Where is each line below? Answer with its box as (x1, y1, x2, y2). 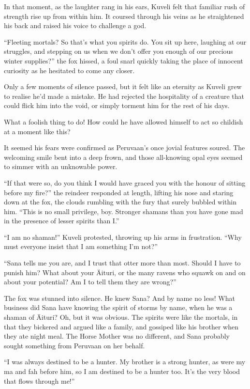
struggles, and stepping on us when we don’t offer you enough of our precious (4, 46, 233, 56)
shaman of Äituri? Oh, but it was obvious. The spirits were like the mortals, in (4, 312, 238, 322)
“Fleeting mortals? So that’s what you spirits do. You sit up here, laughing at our (4, 36, 247, 47)
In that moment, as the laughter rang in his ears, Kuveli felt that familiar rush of (4, 1, 245, 11)
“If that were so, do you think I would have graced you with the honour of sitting (4, 177, 246, 187)
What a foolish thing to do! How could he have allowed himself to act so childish (4, 116, 243, 126)
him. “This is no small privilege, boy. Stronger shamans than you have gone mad (4, 206, 243, 216)
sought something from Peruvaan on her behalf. (4, 340, 145, 350)
